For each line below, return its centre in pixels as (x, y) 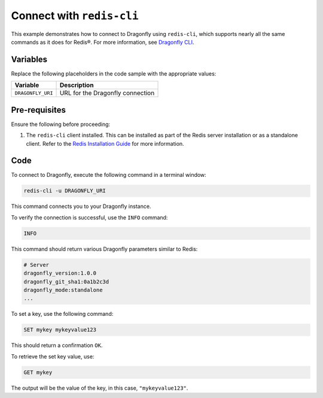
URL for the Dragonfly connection (107, 93)
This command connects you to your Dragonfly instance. (81, 206)
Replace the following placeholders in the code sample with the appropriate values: (114, 73)
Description (77, 85)
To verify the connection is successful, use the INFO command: (89, 217)
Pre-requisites (38, 110)
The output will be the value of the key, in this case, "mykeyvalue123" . (100, 388)
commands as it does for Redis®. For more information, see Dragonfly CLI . (103, 42)
